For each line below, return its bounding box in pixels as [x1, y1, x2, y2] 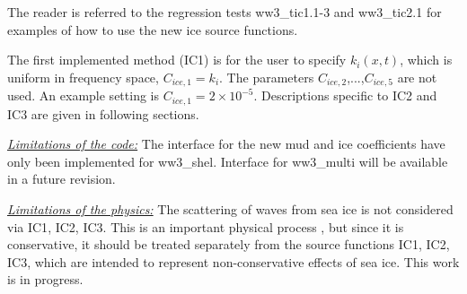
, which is [400, 50, 453, 69]
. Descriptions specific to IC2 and [253, 86, 437, 105]
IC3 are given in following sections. [7, 104, 199, 123]
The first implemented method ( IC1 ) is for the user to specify [7, 50, 347, 69]
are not [397, 67, 437, 86]
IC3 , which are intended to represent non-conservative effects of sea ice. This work [7, 252, 460, 271]
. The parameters [219, 67, 314, 86]
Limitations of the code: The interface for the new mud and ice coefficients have [7, 134, 445, 153]
